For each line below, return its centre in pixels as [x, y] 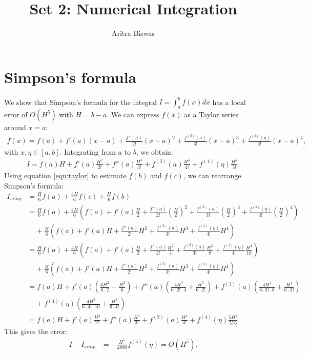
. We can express [133, 114]
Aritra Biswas [133, 33]
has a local [229, 102]
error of [16, 114]
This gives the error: [36, 331]
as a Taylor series [211, 114]
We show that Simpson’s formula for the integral [80, 102]
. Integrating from [88, 152]
